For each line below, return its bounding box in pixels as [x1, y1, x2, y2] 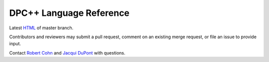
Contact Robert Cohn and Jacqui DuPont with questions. [9, 50, 126, 56]
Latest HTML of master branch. [9, 25, 74, 31]
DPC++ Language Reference [9, 7, 130, 18]
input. [9, 41, 21, 47]
